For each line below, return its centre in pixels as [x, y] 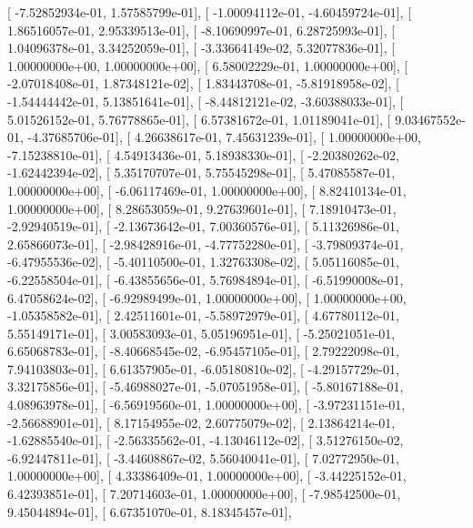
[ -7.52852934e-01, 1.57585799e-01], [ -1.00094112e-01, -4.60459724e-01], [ [210, 12]
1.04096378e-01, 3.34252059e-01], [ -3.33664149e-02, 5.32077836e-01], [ [201, 48]
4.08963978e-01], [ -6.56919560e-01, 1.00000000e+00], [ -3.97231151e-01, [206, 405]
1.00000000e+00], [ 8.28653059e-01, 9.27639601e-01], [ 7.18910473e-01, [202, 208]
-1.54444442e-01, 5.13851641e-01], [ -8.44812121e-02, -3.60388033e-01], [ [206, 101]
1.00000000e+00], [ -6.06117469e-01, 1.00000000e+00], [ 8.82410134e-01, [207, 190]
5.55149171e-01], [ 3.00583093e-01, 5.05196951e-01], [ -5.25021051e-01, [201, 333]
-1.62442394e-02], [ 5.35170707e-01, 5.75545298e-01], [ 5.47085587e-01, [201, 173]
